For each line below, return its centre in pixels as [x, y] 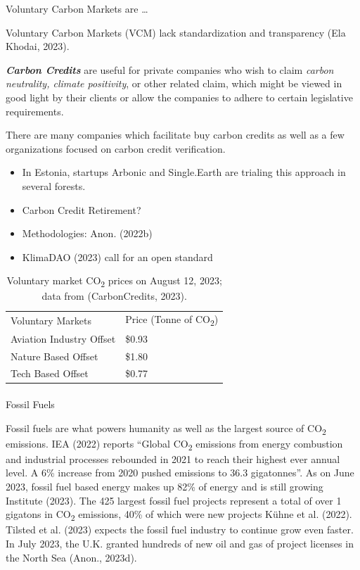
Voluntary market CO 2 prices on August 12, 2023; [114, 281]
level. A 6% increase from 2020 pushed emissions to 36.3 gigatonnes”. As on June [180, 473]
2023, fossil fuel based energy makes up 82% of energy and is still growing [165, 487]
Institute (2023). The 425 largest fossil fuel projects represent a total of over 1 [174, 500]
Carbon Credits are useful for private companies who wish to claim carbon [170, 69]
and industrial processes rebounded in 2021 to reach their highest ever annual [173, 458]
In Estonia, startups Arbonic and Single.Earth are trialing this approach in [184, 172]
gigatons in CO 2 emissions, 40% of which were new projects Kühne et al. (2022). [179, 515]
